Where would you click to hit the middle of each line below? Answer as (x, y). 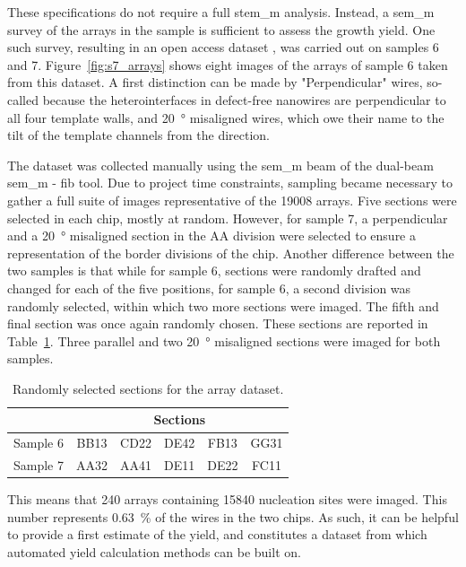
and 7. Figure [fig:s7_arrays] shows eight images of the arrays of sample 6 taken (228, 64)
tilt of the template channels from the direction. (138, 135)
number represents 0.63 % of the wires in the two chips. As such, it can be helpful (233, 516)
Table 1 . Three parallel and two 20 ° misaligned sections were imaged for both (224, 340)
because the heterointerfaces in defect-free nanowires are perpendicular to (244, 99)
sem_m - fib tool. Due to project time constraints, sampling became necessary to (230, 183)
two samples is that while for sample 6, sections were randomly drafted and (214, 270)
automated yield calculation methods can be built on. (154, 552)
